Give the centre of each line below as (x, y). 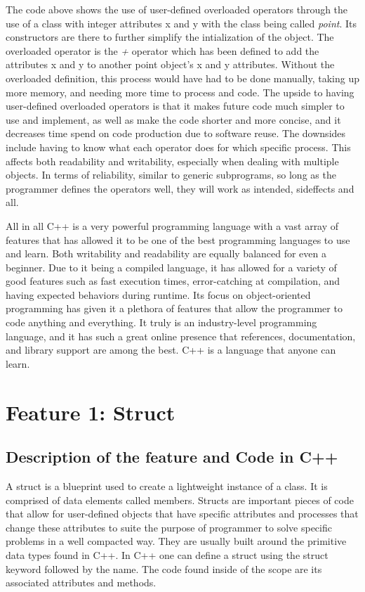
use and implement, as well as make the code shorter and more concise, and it (173, 119)
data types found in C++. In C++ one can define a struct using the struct (167, 554)
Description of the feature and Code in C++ (172, 457)
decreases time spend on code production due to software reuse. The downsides (176, 133)
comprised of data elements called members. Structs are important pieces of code (180, 500)
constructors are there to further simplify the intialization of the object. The (170, 37)
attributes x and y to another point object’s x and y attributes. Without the (170, 64)
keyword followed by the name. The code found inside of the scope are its (164, 568)
